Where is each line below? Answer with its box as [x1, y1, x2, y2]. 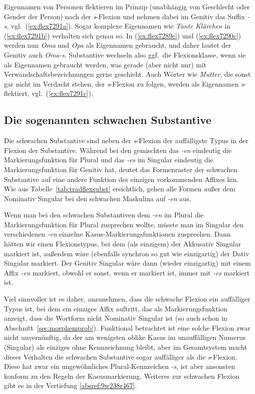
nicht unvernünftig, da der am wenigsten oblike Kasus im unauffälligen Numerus [4, 332, 246, 342]
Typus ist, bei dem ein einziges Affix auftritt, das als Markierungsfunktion [4, 303, 227, 313]
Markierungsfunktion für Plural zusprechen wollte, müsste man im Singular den [4, 219, 244, 229]
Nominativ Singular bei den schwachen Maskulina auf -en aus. [4, 193, 192, 203]
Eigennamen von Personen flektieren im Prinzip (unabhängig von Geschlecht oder [4, 1, 250, 11]
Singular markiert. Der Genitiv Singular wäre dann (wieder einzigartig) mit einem [4, 258, 251, 268]
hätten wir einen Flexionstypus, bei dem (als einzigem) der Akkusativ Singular [4, 239, 241, 249]
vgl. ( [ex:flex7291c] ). [31, 88, 93, 98]
